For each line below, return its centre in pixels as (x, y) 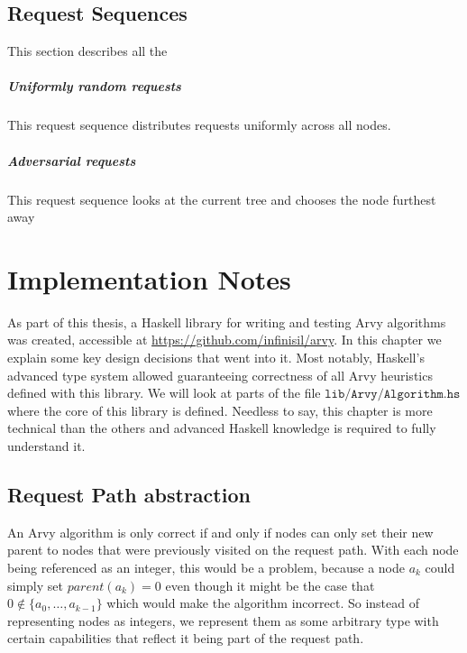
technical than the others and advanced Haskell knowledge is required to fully (222, 428)
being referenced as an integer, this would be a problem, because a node (206, 567)
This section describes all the (87, 51)
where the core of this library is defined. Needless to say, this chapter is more (220, 410)
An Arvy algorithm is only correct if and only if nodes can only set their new (220, 532)
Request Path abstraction (129, 494)
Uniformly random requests (94, 86)
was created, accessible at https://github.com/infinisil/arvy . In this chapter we (224, 340)
